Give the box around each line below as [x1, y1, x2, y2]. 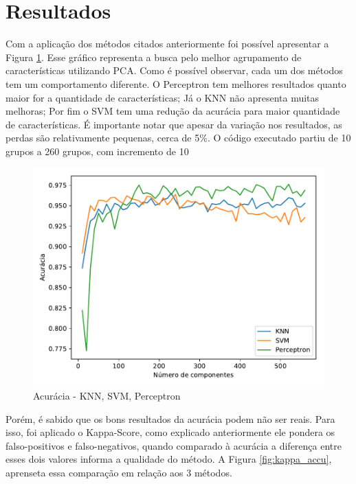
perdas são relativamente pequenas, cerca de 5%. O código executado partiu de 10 [5, 130, 351, 145]
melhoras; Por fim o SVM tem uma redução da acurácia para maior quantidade [5, 104, 340, 118]
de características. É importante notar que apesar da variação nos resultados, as [5, 117, 342, 131]
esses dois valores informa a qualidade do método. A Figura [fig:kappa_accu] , [5, 452, 332, 466]
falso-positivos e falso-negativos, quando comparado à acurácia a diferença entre [5, 438, 342, 452]
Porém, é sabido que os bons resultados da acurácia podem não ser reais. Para [5, 411, 335, 426]
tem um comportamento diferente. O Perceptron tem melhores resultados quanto [5, 76, 346, 91]
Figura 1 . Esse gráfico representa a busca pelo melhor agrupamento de [5, 49, 302, 64]
